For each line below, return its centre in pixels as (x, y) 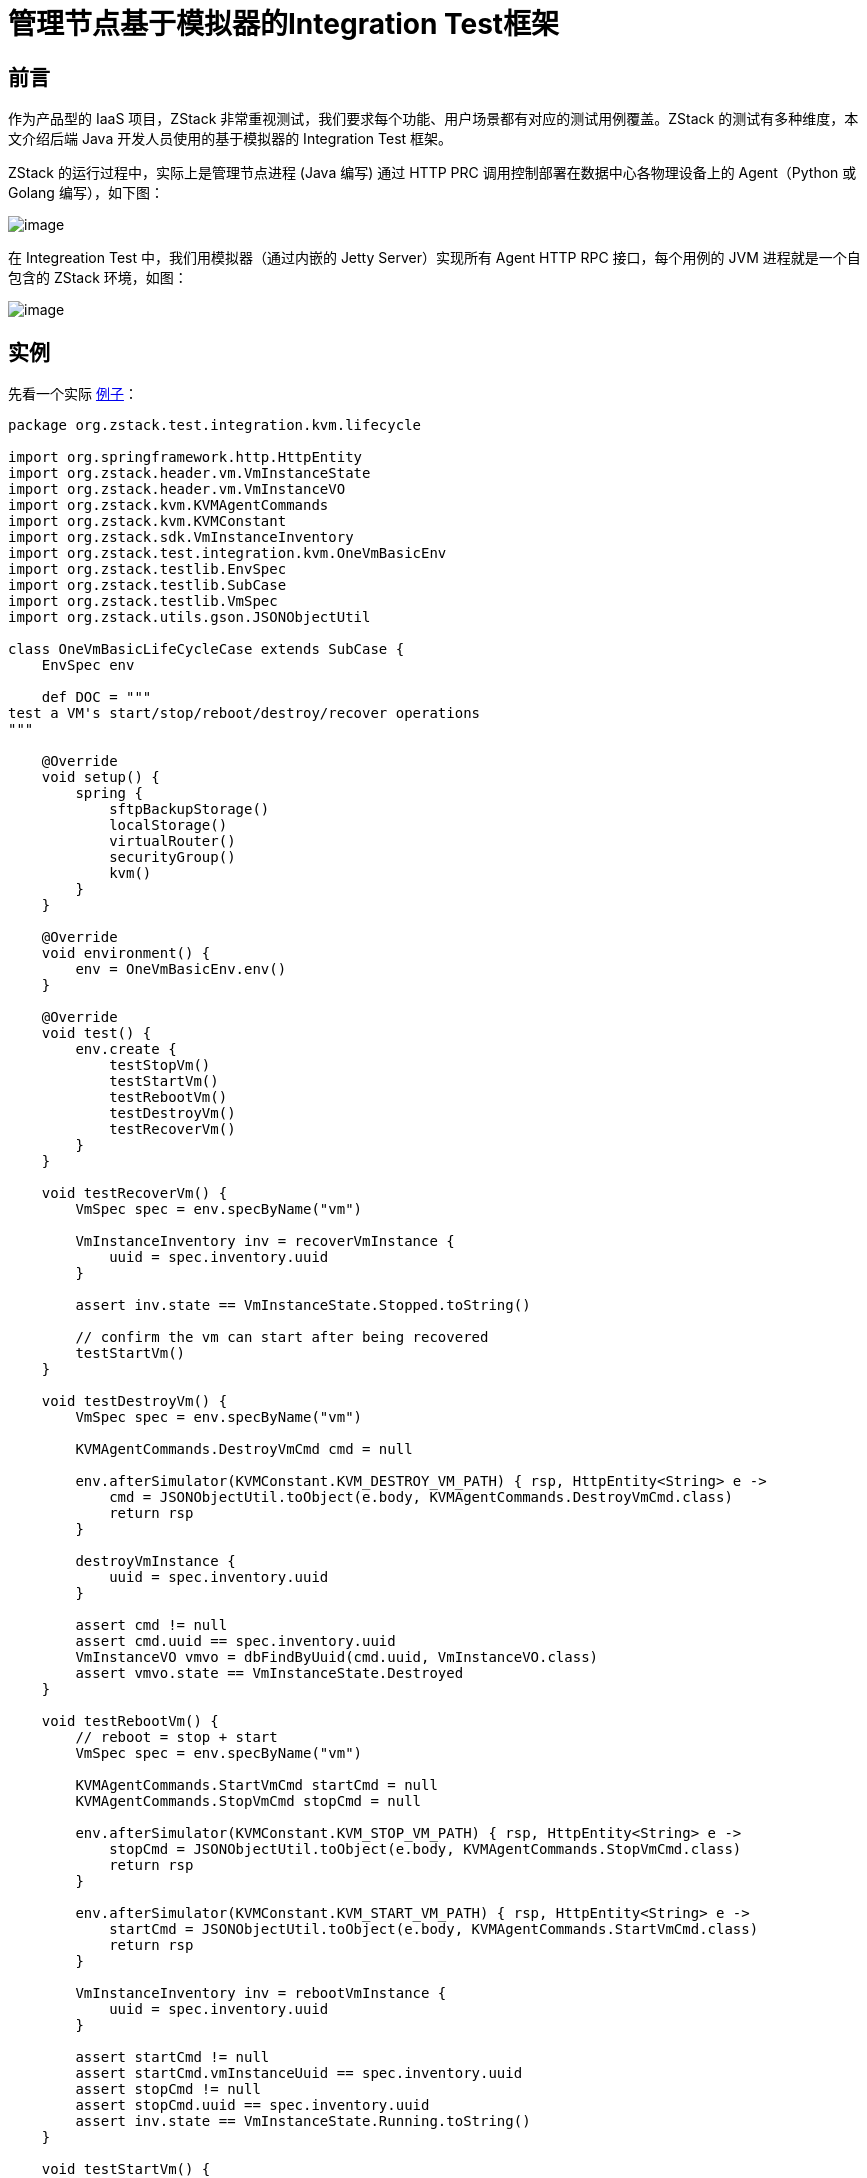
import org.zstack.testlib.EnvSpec (147, 569)
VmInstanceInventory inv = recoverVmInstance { (265, 1241)
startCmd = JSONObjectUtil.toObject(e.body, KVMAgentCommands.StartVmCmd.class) (434, 1929)
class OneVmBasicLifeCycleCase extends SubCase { (206, 649)
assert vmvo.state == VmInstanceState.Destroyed (269, 1673)
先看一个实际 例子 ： (73, 394)
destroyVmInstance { (155, 1561)
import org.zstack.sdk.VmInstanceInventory (181, 537)
